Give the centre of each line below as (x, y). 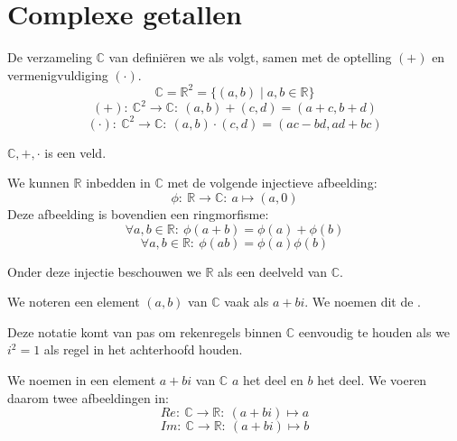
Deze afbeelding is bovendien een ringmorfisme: (138, 214)
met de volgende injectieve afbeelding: (272, 183)
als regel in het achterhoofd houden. (143, 349)
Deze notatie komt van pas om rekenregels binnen (145, 331)
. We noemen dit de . (363, 302)
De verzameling (50, 57)
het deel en (273, 379)
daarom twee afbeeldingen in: (88, 397)
